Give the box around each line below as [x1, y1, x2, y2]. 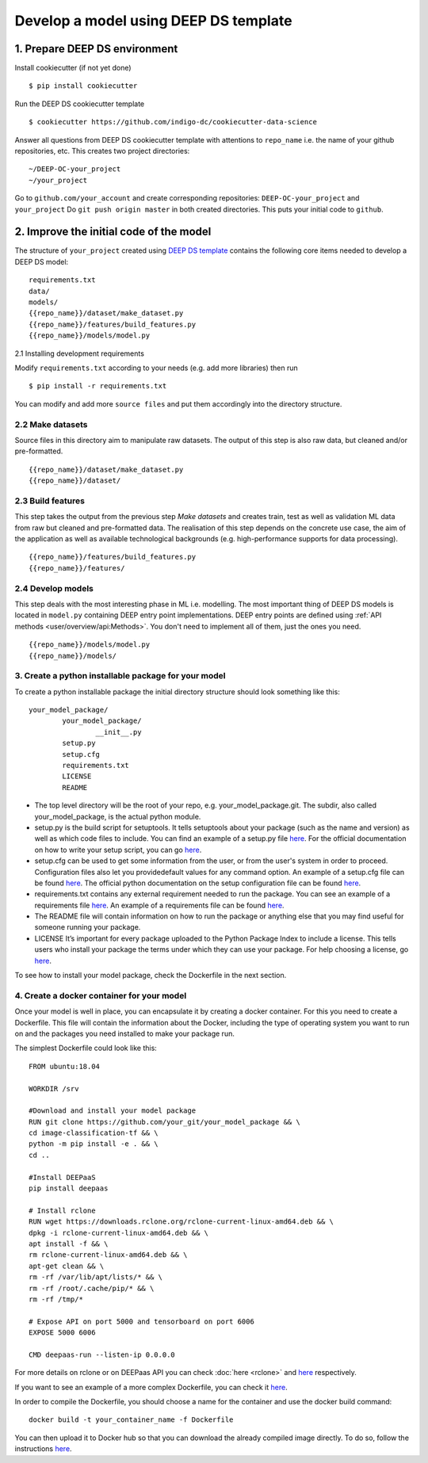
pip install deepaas [29, 1184, 109, 1193]
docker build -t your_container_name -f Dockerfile [29, 1415, 234, 1424]
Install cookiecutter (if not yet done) [14, 63, 132, 73]
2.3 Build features [14, 495, 85, 506]
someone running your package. [34, 922, 141, 932]
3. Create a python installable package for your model [14, 670, 226, 682]
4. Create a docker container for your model [14, 990, 187, 1001]
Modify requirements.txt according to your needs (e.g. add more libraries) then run [14, 363, 298, 372]
